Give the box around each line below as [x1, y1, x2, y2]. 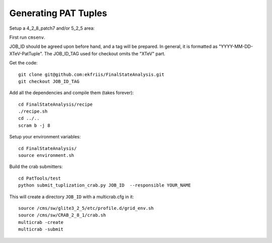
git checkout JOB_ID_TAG [18, 78, 80, 84]
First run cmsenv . [9, 34, 45, 40]
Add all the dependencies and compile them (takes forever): [9, 90, 134, 96]
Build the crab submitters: [9, 164, 63, 170]
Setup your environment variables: [9, 134, 81, 140]
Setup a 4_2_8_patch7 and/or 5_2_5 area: [9, 25, 95, 31]
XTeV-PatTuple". [9, 50, 43, 56]
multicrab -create [18, 219, 64, 225]
